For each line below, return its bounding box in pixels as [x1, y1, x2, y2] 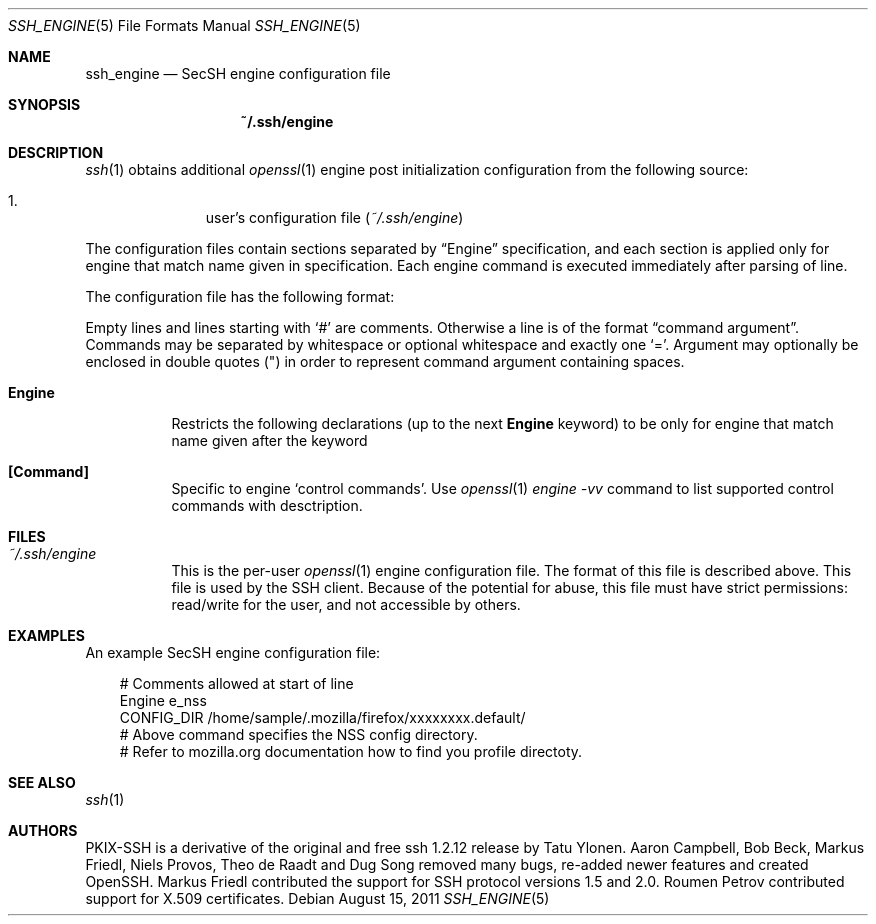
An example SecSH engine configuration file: [85, 644, 381, 661]
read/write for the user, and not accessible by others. [171, 596, 521, 613]
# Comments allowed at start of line [119, 675, 354, 692]
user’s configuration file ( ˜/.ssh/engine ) [205, 209, 464, 226]
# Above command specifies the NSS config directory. [119, 726, 478, 743]
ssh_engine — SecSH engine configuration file [85, 65, 391, 82]
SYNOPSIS [8, 96, 81, 113]
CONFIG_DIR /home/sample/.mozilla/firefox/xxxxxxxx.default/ [119, 709, 526, 726]
